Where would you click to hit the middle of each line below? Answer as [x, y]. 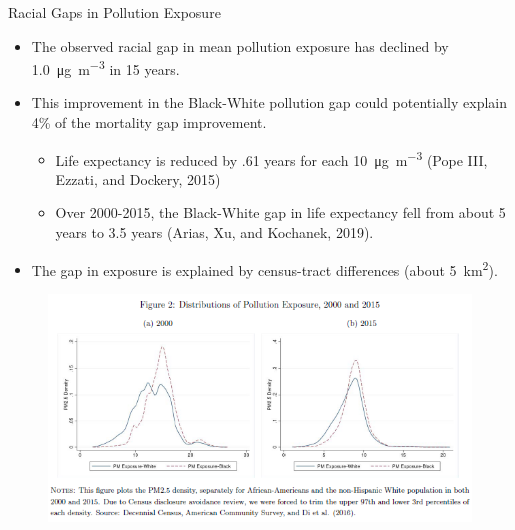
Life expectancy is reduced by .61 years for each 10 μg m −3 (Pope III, [271, 158]
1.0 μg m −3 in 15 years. [105, 67]
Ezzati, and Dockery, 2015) [138, 178]
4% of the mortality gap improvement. [149, 122]
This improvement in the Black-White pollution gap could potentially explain [269, 102]
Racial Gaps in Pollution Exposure [114, 12]
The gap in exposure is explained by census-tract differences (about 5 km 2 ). [264, 268]
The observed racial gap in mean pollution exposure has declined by [240, 45]
